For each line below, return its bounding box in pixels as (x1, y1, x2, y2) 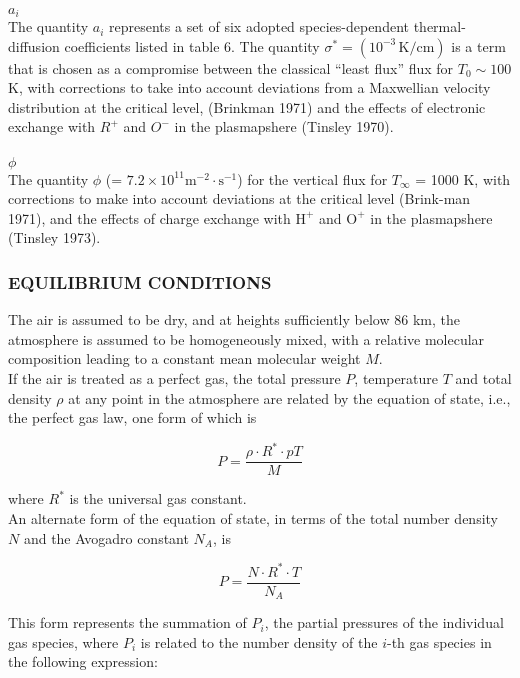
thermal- (413, 16, 466, 37)
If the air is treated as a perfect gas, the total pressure (8, 367, 341, 388)
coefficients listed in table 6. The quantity (64, 35, 320, 56)
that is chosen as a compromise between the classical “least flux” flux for (8, 57, 454, 78)
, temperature (354, 367, 439, 388)
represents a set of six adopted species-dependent (109, 16, 409, 37)
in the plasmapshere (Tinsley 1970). (174, 116, 394, 137)
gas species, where (8, 631, 119, 652)
